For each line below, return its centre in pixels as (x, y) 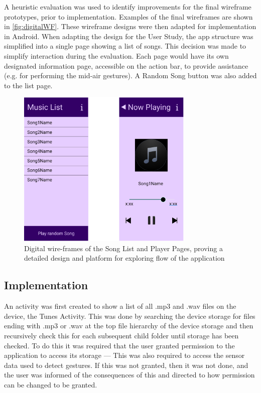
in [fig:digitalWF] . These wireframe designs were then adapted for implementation (130, 26)
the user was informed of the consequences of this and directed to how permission (129, 375)
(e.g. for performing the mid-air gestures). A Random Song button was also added (130, 75)
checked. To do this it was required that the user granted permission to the (119, 345)
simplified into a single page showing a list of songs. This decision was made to (125, 46)
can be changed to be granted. (51, 385)
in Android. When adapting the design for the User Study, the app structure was (129, 36)
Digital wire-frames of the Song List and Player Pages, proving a (123, 248)
